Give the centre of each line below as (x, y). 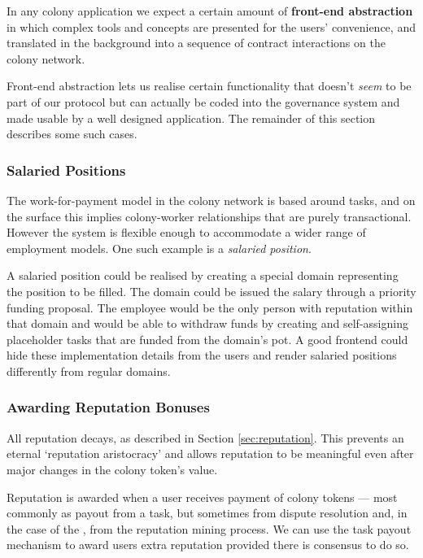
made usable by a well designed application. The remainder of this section (191, 118)
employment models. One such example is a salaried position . (159, 248)
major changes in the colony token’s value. (112, 469)
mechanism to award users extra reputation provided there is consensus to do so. (208, 545)
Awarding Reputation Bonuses (108, 407)
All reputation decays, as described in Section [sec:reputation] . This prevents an (205, 437)
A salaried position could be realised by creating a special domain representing (203, 275)
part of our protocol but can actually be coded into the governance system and (203, 101)
